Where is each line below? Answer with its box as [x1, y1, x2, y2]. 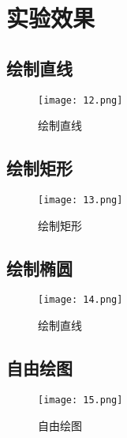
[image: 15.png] [38, 394, 123, 406]
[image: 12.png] [38, 94, 123, 106]
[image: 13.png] [38, 194, 123, 206]
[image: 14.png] [38, 294, 123, 306]
